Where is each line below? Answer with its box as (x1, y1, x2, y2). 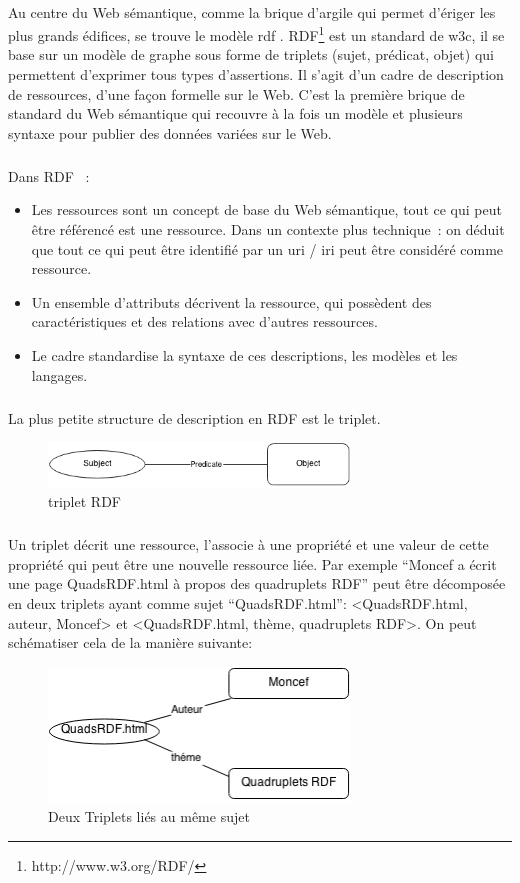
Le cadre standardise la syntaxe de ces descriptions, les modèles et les (31, 344, 458, 365)
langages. (31, 364, 88, 385)
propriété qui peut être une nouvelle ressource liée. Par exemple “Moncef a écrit (8, 553, 497, 574)
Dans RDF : (8, 165, 90, 186)
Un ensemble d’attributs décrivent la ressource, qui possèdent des (31, 291, 432, 312)
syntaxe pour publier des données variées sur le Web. (8, 122, 332, 143)
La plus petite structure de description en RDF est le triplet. (8, 407, 381, 428)
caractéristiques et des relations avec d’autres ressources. (31, 311, 378, 332)
